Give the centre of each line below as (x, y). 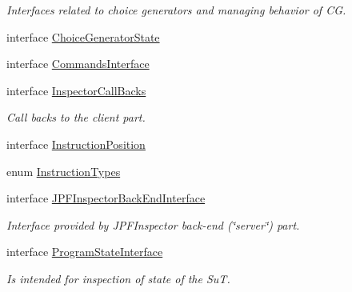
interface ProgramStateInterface (85, 252)
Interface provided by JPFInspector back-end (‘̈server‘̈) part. (153, 224)
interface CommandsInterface (78, 64)
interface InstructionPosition (76, 144)
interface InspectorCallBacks (76, 90)
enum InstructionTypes (64, 171)
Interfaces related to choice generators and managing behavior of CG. (176, 10)
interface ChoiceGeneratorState (83, 36)
